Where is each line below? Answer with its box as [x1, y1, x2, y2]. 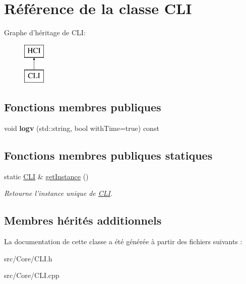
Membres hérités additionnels [4, 212, 162, 228]
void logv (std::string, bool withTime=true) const [4, 123, 159, 133]
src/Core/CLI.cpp [4, 270, 59, 280]
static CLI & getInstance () [4, 171, 89, 181]
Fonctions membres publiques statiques [4, 148, 213, 163]
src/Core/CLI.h [4, 253, 52, 263]
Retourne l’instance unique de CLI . [4, 188, 113, 198]
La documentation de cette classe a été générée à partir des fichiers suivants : [4, 236, 242, 247]
